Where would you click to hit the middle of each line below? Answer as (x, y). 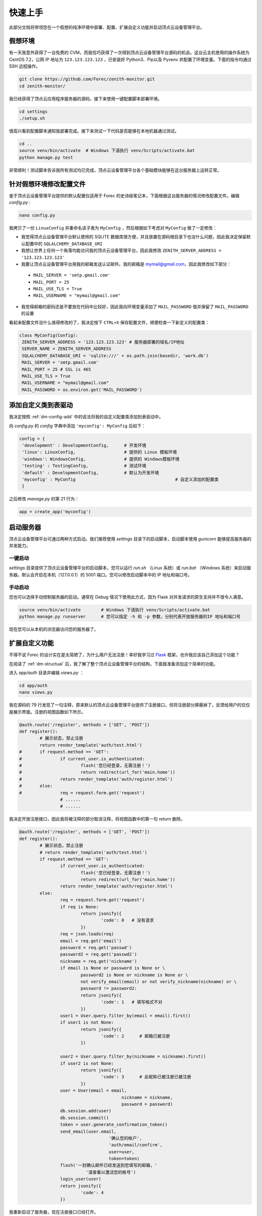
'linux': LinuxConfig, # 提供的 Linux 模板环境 (99, 452)
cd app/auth (33, 685)
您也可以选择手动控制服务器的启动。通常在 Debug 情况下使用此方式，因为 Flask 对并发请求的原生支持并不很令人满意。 (127, 597)
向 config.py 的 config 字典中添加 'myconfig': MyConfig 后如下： (77, 426)
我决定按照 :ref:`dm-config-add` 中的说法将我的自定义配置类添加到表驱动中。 (86, 417)
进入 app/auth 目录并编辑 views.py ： (47, 672)
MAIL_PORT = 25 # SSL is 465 (57, 369)
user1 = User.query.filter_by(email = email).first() (125, 1016)
